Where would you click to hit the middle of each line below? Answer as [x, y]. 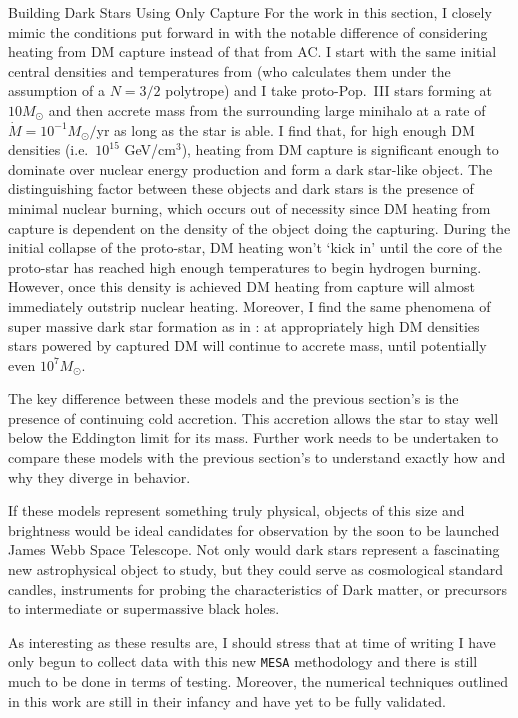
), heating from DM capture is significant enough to [340, 149]
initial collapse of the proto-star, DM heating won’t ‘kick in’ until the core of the [255, 247]
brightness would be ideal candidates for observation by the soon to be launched [254, 529]
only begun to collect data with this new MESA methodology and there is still [243, 661]
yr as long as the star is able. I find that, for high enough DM [285, 129]
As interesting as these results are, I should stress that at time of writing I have [252, 641]
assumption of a [56, 90]
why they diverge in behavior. [99, 476]
